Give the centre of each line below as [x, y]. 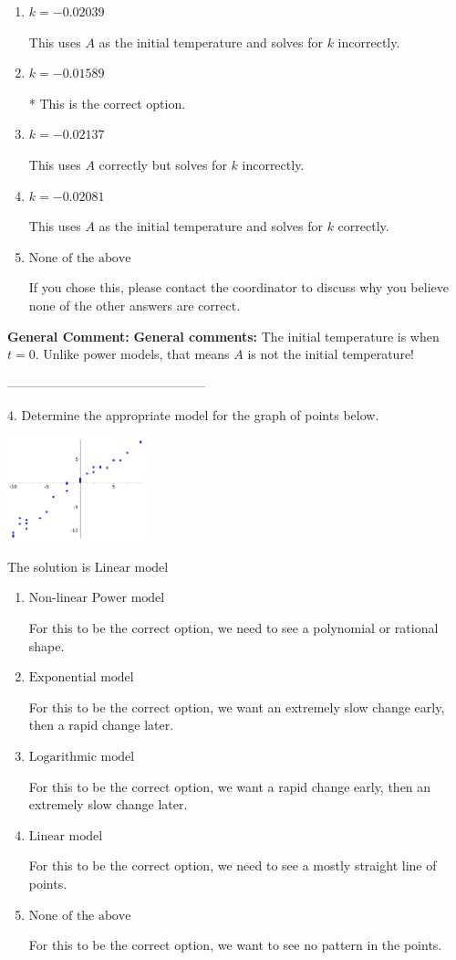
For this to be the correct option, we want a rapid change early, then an [230, 786]
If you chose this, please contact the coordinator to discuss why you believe [238, 287]
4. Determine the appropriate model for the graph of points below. [193, 415]
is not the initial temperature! [331, 354]
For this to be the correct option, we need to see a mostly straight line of [233, 865]
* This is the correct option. [107, 103]
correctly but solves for [163, 164]
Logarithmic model [82, 757]
